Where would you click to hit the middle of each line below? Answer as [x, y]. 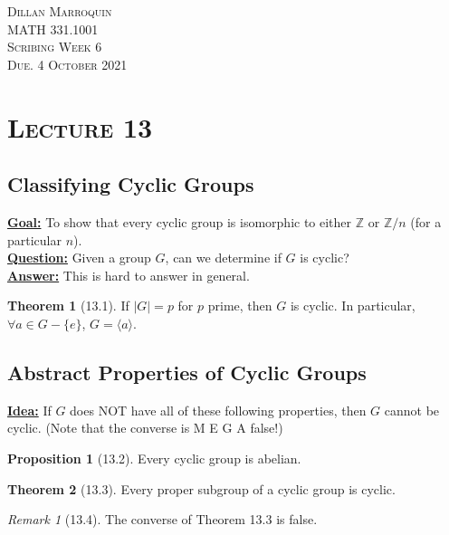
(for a [426, 221]
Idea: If [29, 410]
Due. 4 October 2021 [67, 64]
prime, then [240, 306]
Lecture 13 [80, 126]
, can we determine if [223, 258]
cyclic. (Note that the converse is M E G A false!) [145, 428]
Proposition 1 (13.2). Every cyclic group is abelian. [154, 458]
